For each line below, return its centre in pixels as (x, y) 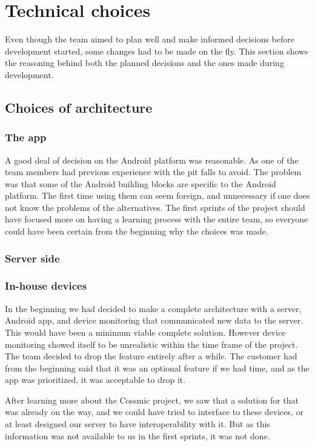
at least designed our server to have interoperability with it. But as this (138, 424)
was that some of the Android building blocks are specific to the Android (141, 183)
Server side (32, 258)
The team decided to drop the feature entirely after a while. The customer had (151, 356)
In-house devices (46, 286)
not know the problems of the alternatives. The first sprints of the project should (155, 207)
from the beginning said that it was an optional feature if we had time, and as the (157, 368)
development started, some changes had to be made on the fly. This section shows (157, 51)
